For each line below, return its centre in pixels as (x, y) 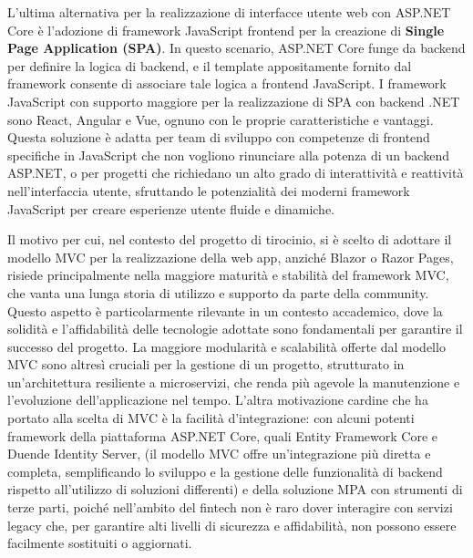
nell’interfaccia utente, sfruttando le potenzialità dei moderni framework (209, 190)
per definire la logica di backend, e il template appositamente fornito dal (210, 65)
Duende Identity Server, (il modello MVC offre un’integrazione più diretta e (219, 454)
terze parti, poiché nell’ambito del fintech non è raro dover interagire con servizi (230, 507)
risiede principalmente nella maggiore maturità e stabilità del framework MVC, (228, 275)
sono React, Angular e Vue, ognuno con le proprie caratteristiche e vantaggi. (221, 119)
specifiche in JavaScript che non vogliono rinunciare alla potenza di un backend (228, 155)
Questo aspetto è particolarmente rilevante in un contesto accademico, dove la (225, 310)
